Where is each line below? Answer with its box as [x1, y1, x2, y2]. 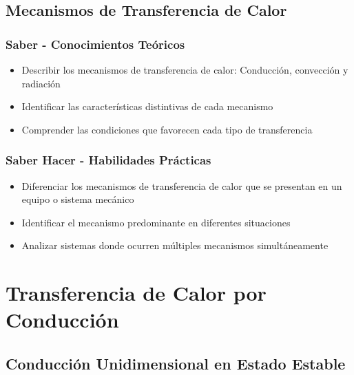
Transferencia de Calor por [6, 279, 267, 307]
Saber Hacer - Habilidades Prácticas [6, 151, 211, 169]
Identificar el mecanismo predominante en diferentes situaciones [21, 215, 291, 229]
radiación [21, 76, 61, 90]
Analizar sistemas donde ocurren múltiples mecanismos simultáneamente [21, 238, 329, 253]
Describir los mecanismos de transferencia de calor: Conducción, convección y [21, 63, 348, 76]
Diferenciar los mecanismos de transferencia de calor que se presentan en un [21, 178, 342, 193]
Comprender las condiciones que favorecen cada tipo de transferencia [21, 122, 313, 136]
